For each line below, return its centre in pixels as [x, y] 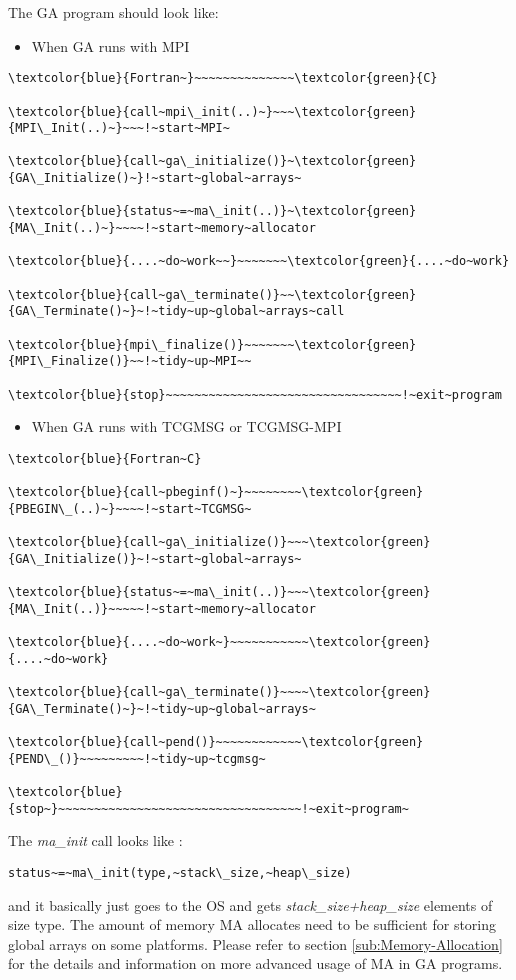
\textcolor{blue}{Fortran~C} [105, 458]
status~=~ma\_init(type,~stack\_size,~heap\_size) [180, 872]
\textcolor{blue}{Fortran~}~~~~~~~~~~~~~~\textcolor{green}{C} [223, 78]
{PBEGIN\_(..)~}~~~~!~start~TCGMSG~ [130, 508]
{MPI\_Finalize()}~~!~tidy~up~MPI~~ [130, 361]
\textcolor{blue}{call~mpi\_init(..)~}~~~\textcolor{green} [212, 111]
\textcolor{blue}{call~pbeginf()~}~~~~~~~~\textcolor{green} [216, 492]
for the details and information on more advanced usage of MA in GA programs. [255, 963]
